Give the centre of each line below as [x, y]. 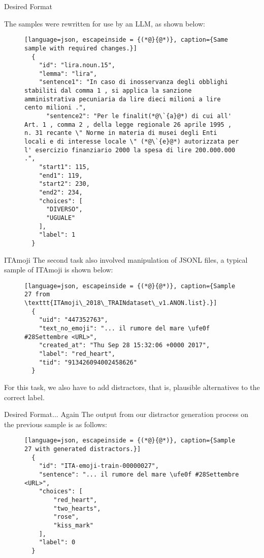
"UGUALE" [61, 218]
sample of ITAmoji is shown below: [59, 270]
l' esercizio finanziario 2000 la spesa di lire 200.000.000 [130, 150]
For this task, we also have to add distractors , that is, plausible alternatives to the [132, 387]
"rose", [66, 517]
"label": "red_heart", [77, 354]
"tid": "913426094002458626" [88, 362]
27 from [37, 295]
